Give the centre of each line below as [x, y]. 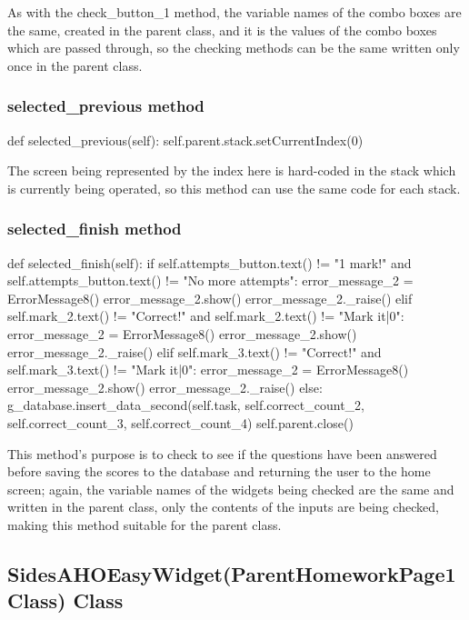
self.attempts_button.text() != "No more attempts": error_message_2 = [210, 280]
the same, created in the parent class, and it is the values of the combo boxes [222, 30]
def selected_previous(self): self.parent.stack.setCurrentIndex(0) [185, 140]
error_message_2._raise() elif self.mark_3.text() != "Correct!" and [195, 351]
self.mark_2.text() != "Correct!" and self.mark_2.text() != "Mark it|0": [206, 316]
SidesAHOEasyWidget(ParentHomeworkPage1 [232, 573]
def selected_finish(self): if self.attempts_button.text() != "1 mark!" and [210, 262]
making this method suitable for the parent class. [145, 524]
